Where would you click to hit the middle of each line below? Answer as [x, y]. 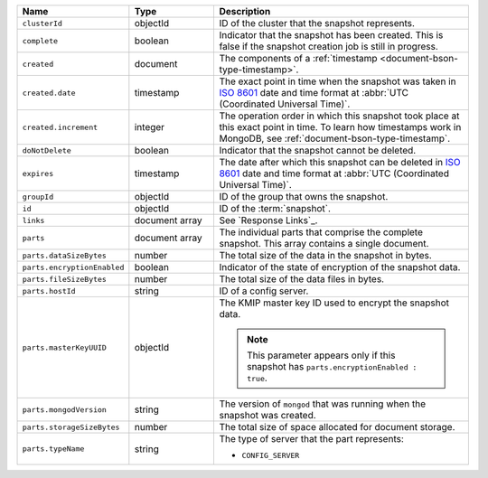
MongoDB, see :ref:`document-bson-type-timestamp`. [335, 138]
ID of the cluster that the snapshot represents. [317, 23]
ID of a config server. [264, 291]
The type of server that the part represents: [311, 439]
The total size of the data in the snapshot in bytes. [326, 255]
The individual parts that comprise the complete [321, 232]
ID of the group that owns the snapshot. [304, 197]
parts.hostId [49, 291]
